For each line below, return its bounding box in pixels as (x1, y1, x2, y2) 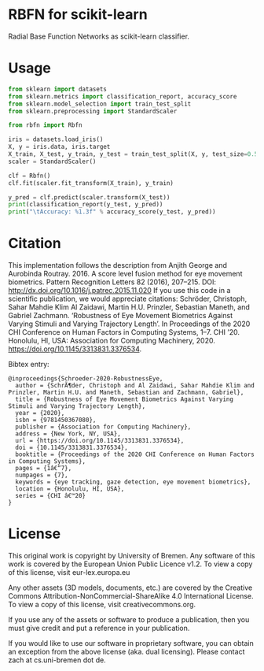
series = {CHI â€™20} (15, 492, 86, 500)
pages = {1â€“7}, (15, 465, 72, 473)
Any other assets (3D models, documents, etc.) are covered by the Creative (8, 583, 253, 592)
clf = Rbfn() (8, 172, 51, 180)
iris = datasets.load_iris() (8, 135, 104, 143)
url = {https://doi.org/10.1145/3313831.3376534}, (15, 437, 185, 445)
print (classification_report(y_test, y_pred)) (8, 201, 163, 209)
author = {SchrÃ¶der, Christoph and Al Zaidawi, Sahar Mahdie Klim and (15, 382, 255, 390)
